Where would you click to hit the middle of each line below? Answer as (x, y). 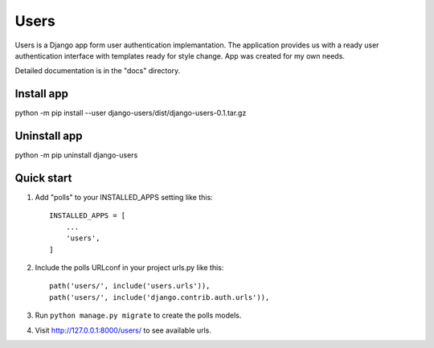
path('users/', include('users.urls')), (130, 286)
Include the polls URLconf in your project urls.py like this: (129, 268)
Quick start (43, 178)
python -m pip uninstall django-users (76, 155)
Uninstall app (49, 136)
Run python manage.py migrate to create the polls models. (138, 315)
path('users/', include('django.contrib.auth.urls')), (160, 297)
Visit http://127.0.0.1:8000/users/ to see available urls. (123, 330)
